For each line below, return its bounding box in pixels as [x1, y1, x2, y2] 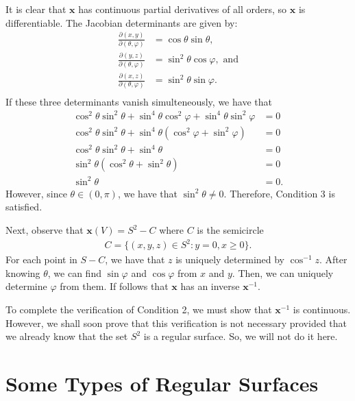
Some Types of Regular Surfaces [5, 369, 319, 397]
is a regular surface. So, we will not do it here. [143, 329, 338, 343]
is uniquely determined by [175, 252, 285, 267]
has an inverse [180, 279, 240, 293]
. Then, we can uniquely [232, 265, 334, 280]
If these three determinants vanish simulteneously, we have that [5, 94, 272, 108]
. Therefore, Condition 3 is [223, 186, 335, 200]
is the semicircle [197, 223, 264, 236]
